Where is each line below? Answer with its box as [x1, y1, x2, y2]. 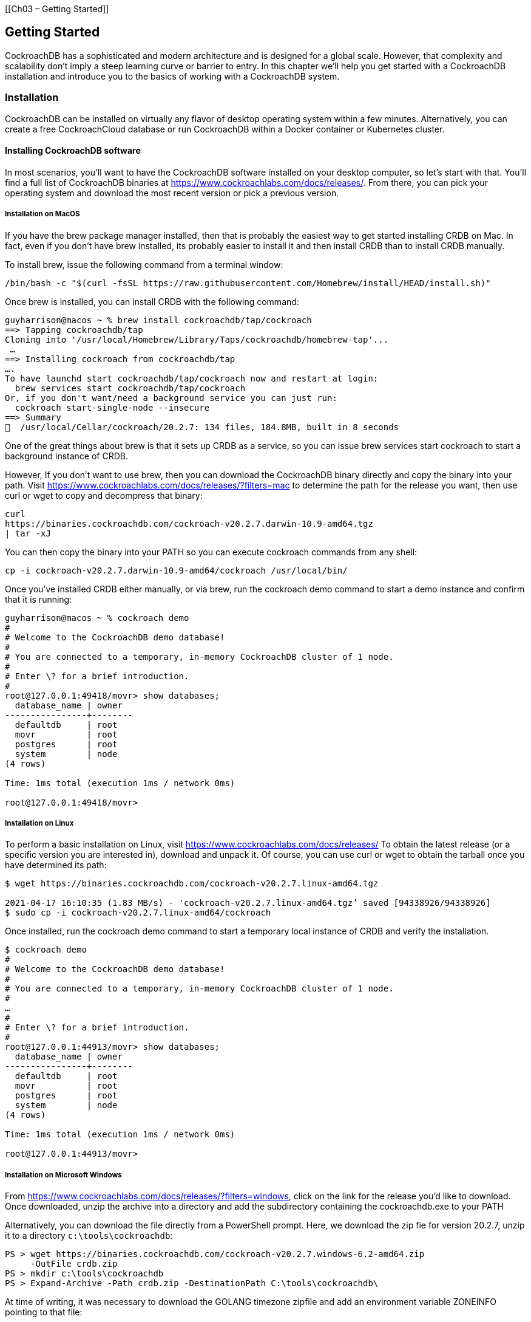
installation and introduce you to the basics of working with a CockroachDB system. [5, 70, 340, 81]
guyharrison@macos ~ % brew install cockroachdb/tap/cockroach [5, 315, 312, 325]
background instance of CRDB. [5, 450, 128, 461]
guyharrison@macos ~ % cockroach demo [5, 612, 189, 623]
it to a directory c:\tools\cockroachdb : [5, 1230, 173, 1241]
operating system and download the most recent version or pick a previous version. [5, 187, 339, 198]
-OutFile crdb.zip [30, 1259, 118, 1269]
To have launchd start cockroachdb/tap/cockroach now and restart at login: [5, 373, 379, 383]
